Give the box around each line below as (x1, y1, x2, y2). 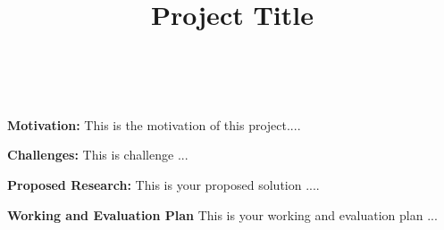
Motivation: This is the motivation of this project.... (7, 115, 301, 134)
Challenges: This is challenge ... (7, 145, 188, 164)
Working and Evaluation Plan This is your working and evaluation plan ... (7, 205, 438, 224)
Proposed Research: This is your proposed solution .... (7, 175, 320, 193)
